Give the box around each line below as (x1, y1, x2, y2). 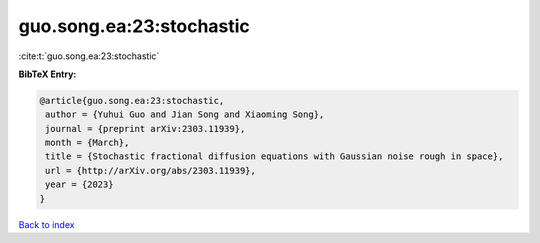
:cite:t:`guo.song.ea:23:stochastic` (18, 50, 160, 62)
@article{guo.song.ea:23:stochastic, (39, 95, 225, 106)
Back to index (18, 218, 75, 230)
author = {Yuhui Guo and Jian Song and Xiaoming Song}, (45, 109, 325, 120)
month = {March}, (45, 137, 130, 149)
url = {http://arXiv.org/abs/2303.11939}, (45, 165, 257, 176)
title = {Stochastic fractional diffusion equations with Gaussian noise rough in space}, (45, 151, 504, 162)
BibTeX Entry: (18, 68, 77, 80)
